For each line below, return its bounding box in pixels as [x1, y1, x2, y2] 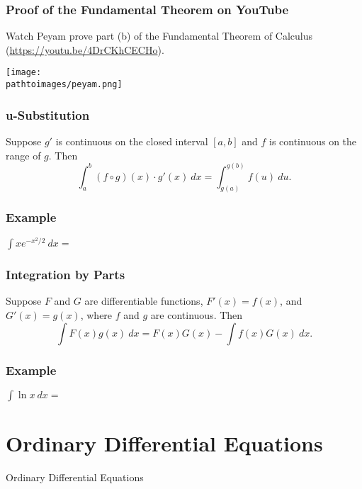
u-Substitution [6, 106, 90, 123]
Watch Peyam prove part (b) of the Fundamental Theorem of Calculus [6, 28, 313, 43]
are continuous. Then [150, 308, 243, 322]
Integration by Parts [6, 266, 125, 283]
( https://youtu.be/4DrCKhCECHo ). [6, 42, 164, 57]
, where [80, 308, 113, 322]
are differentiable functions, [84, 293, 203, 308]
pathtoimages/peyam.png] [6, 79, 123, 90]
